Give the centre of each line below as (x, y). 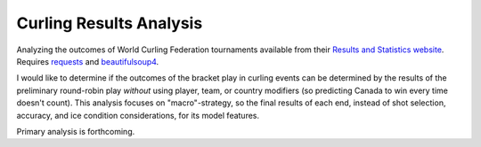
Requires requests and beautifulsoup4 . (88, 61)
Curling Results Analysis (110, 23)
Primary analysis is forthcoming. (76, 131)
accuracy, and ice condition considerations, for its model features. (138, 115)
